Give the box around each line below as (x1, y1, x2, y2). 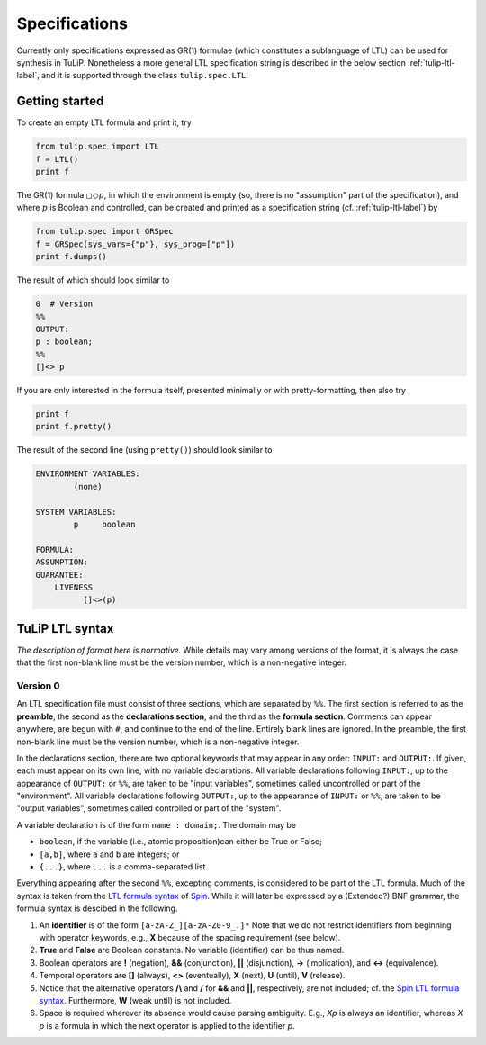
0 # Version (35, 299, 94, 310)
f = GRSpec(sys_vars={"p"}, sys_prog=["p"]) (35, 239, 236, 249)
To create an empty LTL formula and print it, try (16, 117, 193, 128)
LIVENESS (54, 581, 94, 592)
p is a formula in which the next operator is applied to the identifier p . (39, 1020, 296, 1031)
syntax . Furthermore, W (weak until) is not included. (39, 995, 232, 1005)
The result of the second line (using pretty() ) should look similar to (16, 445, 273, 455)
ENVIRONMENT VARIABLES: (35, 469, 141, 479)
